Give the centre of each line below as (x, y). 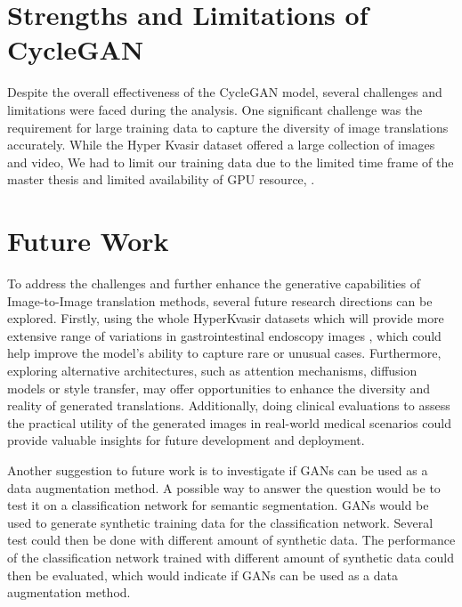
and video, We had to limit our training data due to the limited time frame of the (231, 162)
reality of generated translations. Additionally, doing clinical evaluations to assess (229, 405)
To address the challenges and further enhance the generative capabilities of (214, 283)
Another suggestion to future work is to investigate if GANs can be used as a (218, 469)
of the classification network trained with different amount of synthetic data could (231, 557)
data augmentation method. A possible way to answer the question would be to (224, 487)
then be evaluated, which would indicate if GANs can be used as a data (203, 575)
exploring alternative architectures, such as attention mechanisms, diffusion (212, 370)
